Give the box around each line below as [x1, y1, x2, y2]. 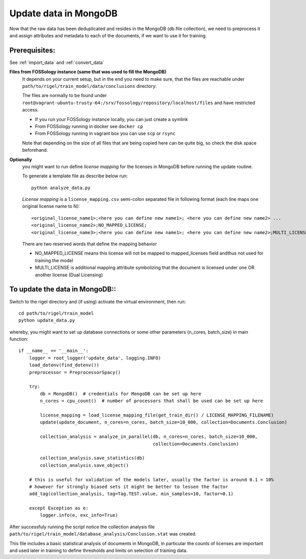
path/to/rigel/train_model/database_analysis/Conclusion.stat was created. [9, 531, 197, 537]
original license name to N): [22, 203, 80, 209]
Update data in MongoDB [9, 8, 118, 19]
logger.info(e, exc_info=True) [40, 513, 118, 518]
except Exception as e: [29, 505, 89, 511]
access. [22, 107, 39, 113]
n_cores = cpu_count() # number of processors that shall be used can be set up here [40, 398, 264, 404]
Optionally [9, 156, 33, 162]
